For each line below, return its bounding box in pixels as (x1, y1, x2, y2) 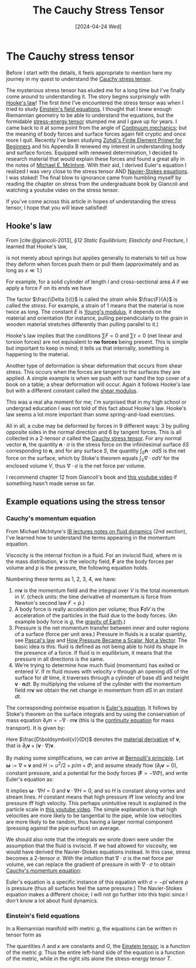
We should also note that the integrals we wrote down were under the (6, 835, 174, 842)
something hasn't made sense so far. (6, 480, 95, 487)
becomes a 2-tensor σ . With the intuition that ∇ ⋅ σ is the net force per (6, 854, 174, 861)
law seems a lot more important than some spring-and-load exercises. (6, 411, 176, 418)
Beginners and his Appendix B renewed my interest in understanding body (6, 143, 185, 150)
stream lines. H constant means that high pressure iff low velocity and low (6, 793, 184, 800)
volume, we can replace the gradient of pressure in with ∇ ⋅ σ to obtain (6, 861, 176, 868)
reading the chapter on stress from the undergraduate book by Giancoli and (6, 180, 188, 187)
